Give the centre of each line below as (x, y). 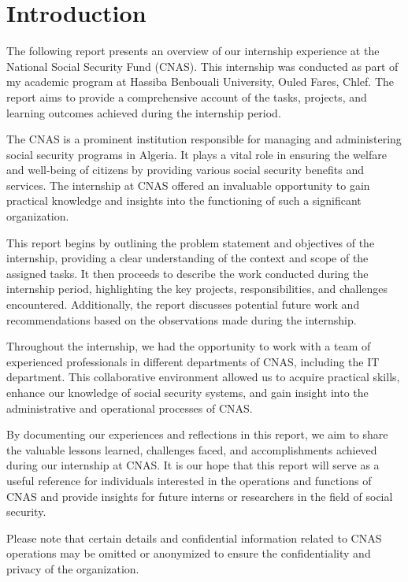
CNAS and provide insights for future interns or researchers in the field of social (200, 496)
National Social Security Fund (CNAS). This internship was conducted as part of (202, 66)
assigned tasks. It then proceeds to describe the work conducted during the (187, 273)
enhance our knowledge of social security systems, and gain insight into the (187, 392)
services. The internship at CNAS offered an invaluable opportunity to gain (188, 185)
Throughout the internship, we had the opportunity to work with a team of (189, 346)
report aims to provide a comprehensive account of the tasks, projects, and (187, 96)
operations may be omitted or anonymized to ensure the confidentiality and (189, 553)
